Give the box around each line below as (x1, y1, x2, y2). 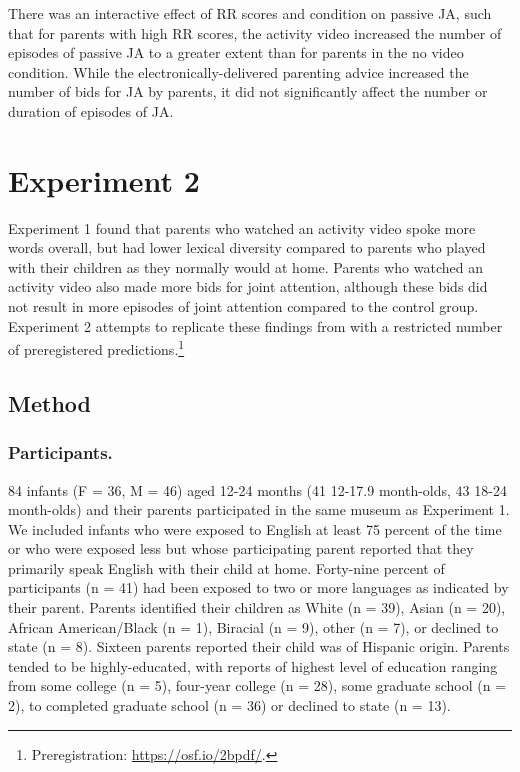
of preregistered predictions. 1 (8, 336, 185, 359)
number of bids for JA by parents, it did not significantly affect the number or (8, 81, 488, 102)
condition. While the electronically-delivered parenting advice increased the (8, 61, 469, 82)
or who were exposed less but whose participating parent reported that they (8, 538, 474, 559)
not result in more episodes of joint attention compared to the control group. (8, 296, 479, 317)
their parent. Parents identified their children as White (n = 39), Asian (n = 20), (8, 597, 506, 618)
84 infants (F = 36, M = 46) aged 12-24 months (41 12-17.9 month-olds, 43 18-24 (8, 479, 507, 500)
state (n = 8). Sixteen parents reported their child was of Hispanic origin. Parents (8, 636, 510, 657)
